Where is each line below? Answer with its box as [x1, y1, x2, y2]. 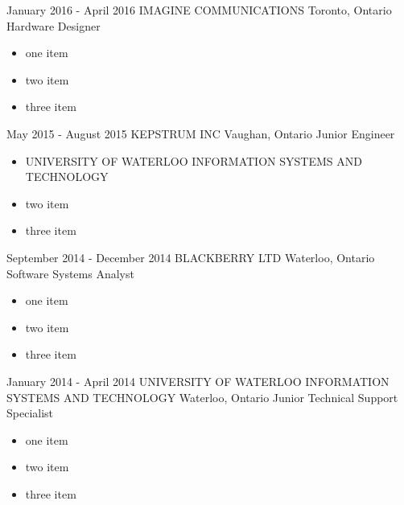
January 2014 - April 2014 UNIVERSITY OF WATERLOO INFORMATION [6, 372, 390, 389]
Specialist [6, 404, 54, 421]
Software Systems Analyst [6, 265, 134, 281]
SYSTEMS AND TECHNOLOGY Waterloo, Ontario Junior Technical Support [6, 388, 398, 405]
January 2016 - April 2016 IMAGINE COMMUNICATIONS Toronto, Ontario [6, 2, 392, 18]
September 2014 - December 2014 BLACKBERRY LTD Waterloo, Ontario [6, 248, 375, 265]
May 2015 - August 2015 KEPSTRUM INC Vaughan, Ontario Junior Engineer [6, 125, 395, 142]
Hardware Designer [6, 17, 101, 34]
